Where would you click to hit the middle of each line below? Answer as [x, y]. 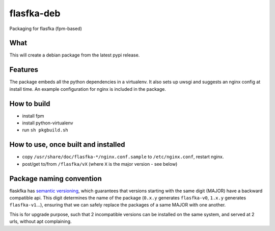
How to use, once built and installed [67, 145]
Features [24, 70]
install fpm [33, 116]
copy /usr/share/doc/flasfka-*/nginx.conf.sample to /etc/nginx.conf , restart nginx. [123, 157]
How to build [30, 104]
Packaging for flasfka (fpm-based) [46, 29]
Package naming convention [56, 178]
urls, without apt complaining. [40, 221]
